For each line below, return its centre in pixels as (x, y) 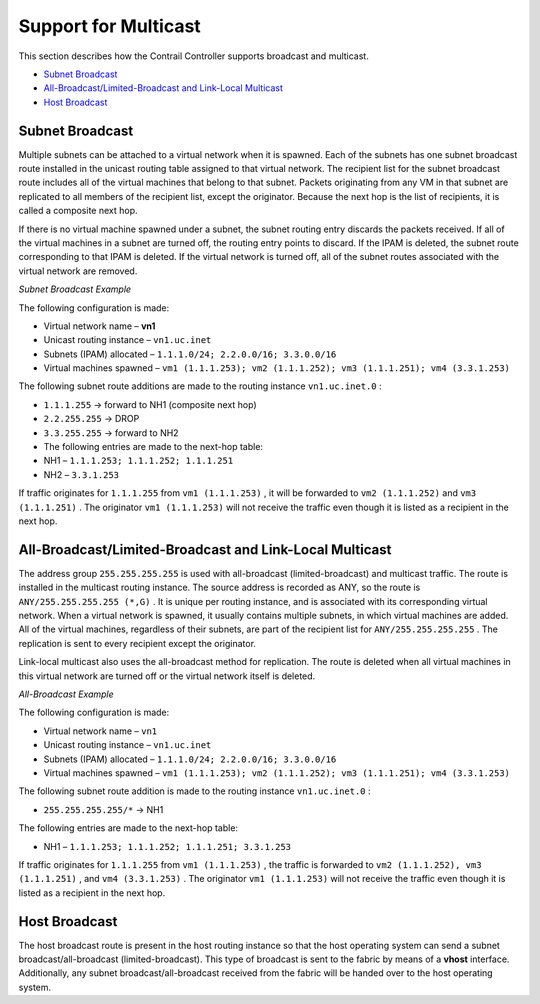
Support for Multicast (110, 26)
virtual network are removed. (78, 271)
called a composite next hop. (78, 211)
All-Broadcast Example (66, 694)
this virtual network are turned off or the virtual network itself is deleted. (167, 676)
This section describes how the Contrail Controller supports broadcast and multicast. (193, 56)
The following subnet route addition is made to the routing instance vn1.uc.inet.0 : (194, 791)
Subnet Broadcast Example (75, 289)
